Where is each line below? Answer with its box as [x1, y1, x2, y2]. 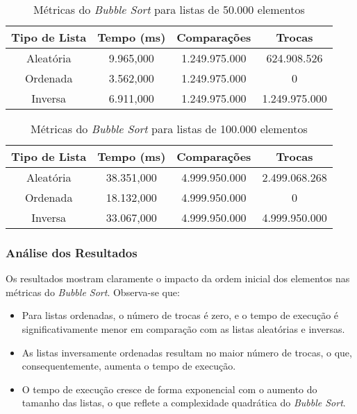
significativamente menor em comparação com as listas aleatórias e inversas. [22, 322, 345, 336]
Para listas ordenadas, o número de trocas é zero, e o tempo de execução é [22, 308, 339, 322]
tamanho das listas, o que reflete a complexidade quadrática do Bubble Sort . [22, 395, 346, 410]
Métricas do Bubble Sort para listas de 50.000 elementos [33, 1, 305, 17]
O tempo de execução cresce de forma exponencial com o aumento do [22, 381, 317, 396]
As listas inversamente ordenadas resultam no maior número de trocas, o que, [22, 345, 352, 359]
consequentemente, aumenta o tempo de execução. [22, 359, 236, 373]
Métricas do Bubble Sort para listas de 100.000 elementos [31, 121, 308, 137]
